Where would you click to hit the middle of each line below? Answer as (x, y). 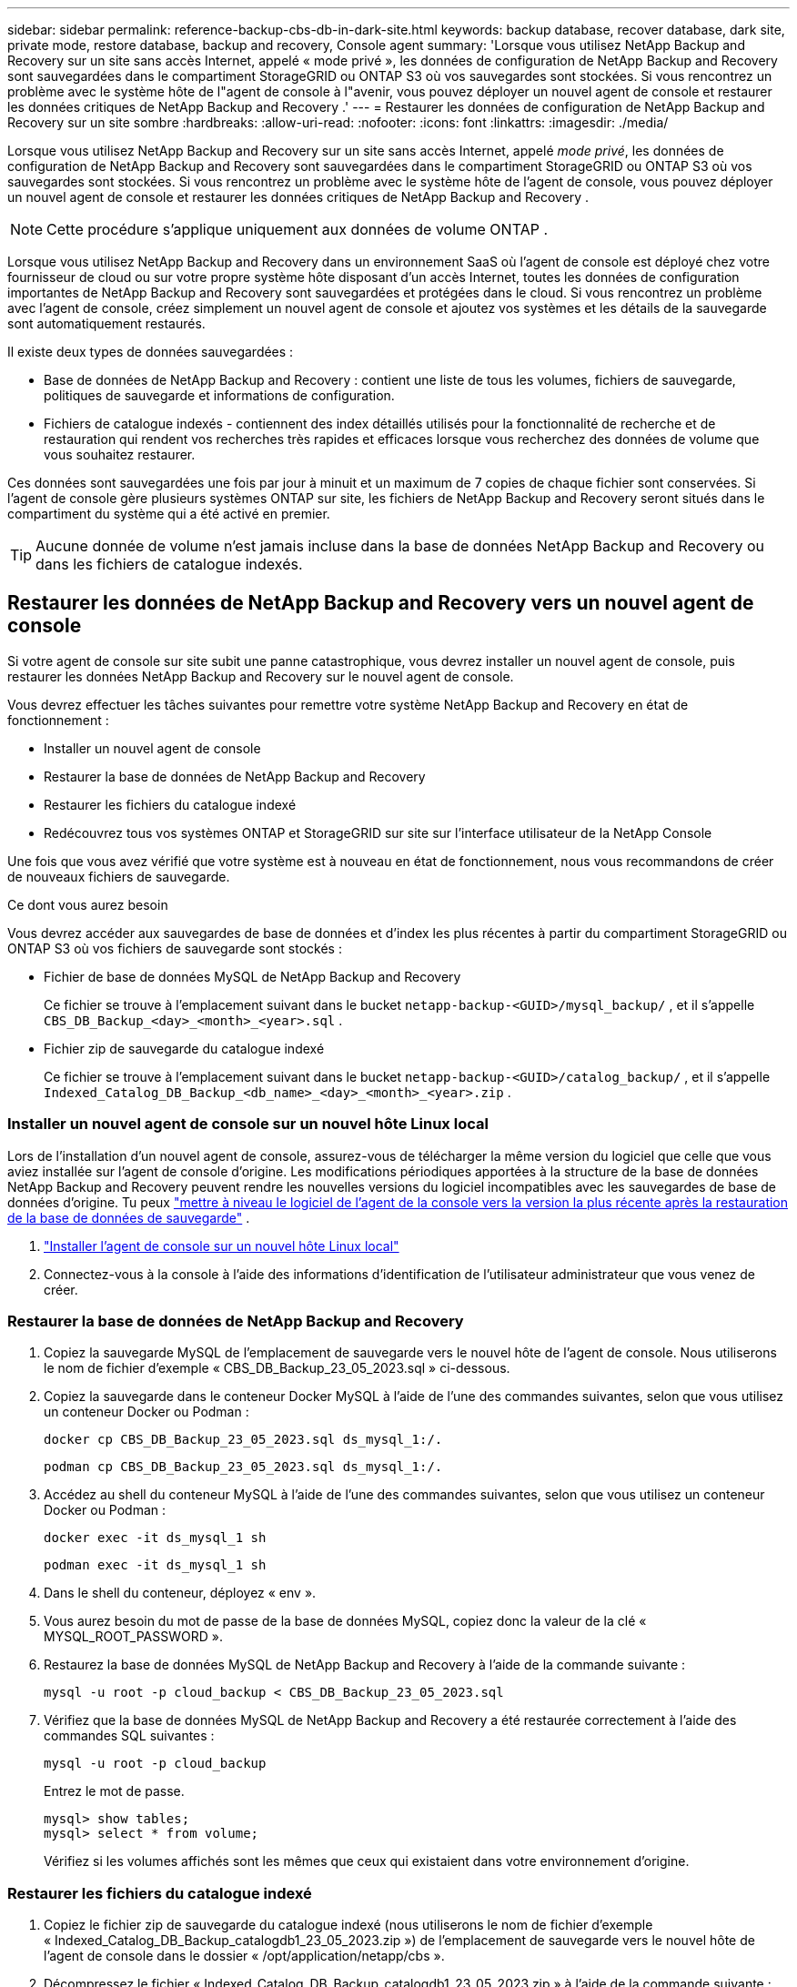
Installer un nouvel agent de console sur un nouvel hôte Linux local (248, 1124)
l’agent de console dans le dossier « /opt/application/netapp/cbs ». (244, 1956)
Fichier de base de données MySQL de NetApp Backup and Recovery (252, 976)
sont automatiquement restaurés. (106, 323)
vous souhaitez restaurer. (120, 454)
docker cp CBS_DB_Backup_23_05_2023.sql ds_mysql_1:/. (243, 1440)
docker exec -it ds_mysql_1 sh (155, 1538)
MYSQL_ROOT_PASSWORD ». (133, 1637)
